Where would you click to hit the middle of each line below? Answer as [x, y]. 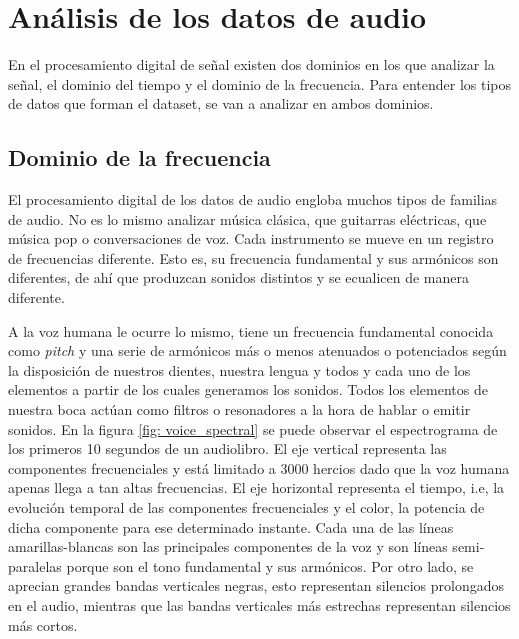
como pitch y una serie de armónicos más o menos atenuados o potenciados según [257, 350]
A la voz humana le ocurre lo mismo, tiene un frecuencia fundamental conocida [251, 330]
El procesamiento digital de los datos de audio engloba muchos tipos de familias [253, 199]
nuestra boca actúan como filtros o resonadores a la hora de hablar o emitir [239, 409]
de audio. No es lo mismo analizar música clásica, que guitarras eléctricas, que [247, 218]
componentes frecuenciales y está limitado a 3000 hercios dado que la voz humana [259, 467]
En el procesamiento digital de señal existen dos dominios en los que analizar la [251, 64]
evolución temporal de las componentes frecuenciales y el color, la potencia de [246, 507]
